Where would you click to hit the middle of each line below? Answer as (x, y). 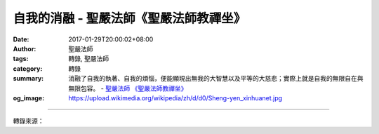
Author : (25, 48)
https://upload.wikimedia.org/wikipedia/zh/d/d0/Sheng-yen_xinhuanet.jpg (175, 98)
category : (28, 68)
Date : (21, 39)
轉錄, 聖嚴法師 (88, 59)
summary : (28, 79)
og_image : (29, 98)
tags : (21, 59)
